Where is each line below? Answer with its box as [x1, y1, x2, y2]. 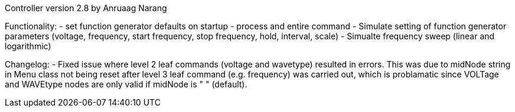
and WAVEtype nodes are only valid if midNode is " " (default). [5, 79, 247, 89]
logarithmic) [5, 41, 51, 51]
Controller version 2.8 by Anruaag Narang [5, 3, 167, 13]
